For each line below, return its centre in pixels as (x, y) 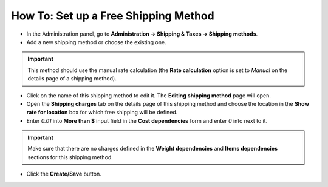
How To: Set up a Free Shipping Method (113, 16)
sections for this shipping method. (70, 157)
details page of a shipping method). (72, 79)
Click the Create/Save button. (64, 174)
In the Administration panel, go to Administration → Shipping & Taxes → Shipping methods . (142, 34)
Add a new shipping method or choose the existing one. (96, 42)
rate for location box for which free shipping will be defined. (102, 113)
